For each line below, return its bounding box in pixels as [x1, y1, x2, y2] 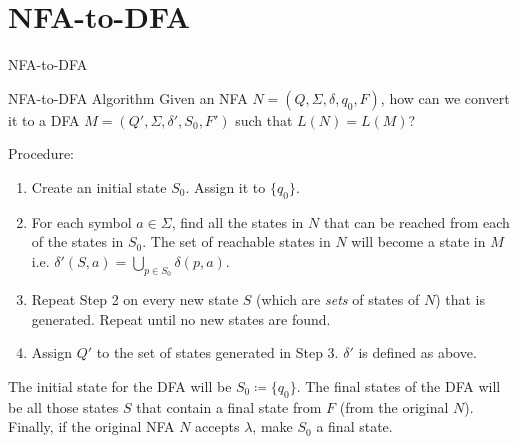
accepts [195, 416, 240, 437]
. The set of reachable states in [142, 231, 331, 252]
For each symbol [31, 211, 132, 232]
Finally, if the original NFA [8, 416, 175, 437]
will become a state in [351, 231, 486, 252]
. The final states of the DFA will [296, 375, 501, 396]
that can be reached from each [323, 211, 510, 232]
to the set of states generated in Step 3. [96, 342, 339, 363]
